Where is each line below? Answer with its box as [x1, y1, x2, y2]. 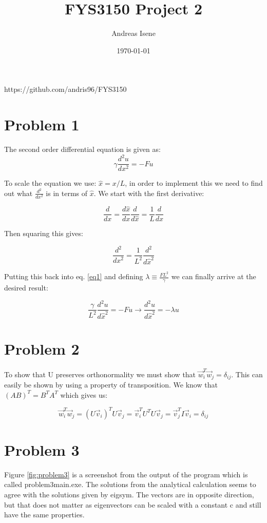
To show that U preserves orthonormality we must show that [4, 369, 196, 379]
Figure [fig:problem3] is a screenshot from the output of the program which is [4, 469, 248, 479]
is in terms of [46, 187, 88, 198]
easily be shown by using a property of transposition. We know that [4, 379, 218, 390]
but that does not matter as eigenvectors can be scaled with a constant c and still [4, 499, 261, 510]
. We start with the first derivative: [93, 187, 204, 198]
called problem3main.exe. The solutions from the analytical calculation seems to [4, 479, 256, 490]
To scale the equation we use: [4, 178, 97, 188]
